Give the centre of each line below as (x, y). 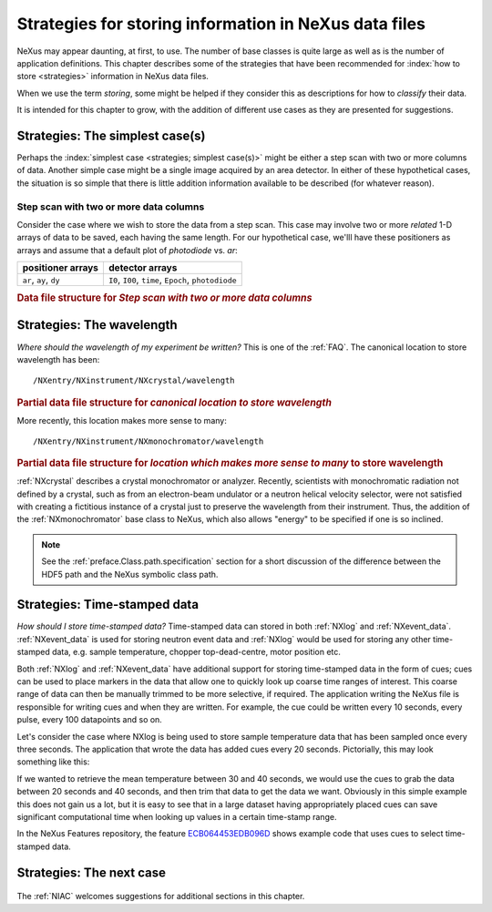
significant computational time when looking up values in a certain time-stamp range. (177, 816)
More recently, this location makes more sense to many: (122, 420)
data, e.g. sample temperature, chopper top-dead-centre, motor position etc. (196, 652)
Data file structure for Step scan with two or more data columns (164, 298)
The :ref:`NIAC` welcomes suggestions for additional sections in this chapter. (161, 897)
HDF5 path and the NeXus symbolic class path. (130, 574)
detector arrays (143, 268)
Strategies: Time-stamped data (108, 605)
